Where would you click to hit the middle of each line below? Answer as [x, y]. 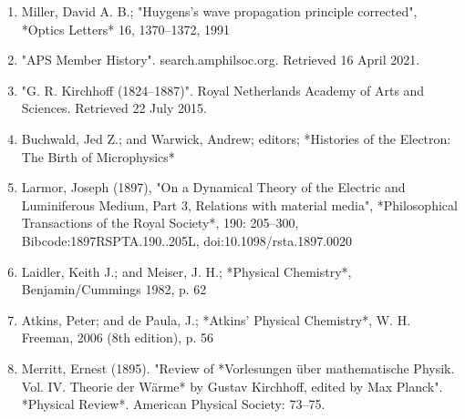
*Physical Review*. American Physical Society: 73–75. [173, 404]
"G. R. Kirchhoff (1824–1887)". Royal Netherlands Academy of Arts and [223, 90]
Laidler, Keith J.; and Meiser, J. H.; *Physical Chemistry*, [186, 271]
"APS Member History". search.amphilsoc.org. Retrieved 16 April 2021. [221, 60]
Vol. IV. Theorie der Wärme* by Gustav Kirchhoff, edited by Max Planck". [232, 386]
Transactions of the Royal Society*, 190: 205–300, [160, 223]
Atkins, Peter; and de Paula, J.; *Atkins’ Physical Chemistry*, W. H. [216, 319]
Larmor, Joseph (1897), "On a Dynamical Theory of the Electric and [213, 187]
